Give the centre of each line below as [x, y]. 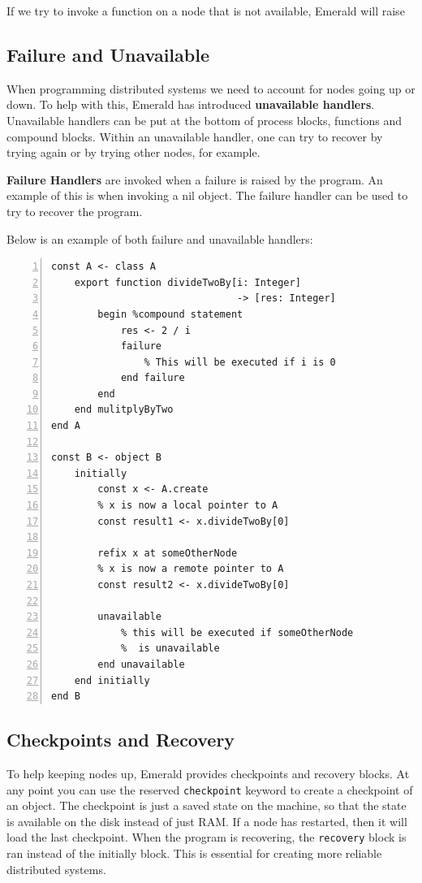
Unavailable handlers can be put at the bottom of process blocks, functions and [204, 120]
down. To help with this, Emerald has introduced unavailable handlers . [191, 104]
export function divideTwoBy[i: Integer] [187, 282]
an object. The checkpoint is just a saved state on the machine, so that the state [207, 805]
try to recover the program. [75, 211]
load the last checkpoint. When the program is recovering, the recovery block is [207, 837]
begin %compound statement [170, 314]
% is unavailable [170, 649]
